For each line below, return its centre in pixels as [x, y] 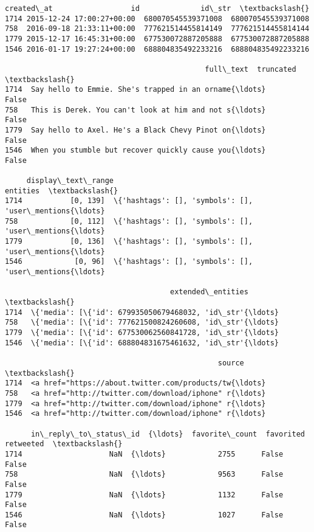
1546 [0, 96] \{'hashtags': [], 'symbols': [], [129, 262]
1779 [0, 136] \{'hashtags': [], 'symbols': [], [129, 242]
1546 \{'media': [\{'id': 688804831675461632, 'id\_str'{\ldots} [142, 343]
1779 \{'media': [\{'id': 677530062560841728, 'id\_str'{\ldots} [142, 333]
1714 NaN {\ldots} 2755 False [144, 454]
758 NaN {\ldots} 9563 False [144, 475]
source [231, 363]
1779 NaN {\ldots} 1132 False [144, 495]
